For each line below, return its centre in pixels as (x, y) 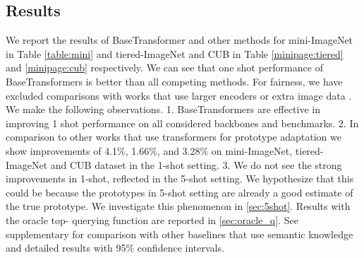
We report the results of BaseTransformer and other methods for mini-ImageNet (180, 40)
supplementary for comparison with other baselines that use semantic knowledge (180, 234)
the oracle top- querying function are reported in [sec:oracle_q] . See (152, 219)
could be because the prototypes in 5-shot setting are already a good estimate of (180, 192)
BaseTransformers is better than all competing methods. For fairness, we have (174, 81)
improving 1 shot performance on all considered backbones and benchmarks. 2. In (182, 123)
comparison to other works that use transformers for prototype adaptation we (174, 137)
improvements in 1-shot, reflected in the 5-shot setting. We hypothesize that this (180, 178)
